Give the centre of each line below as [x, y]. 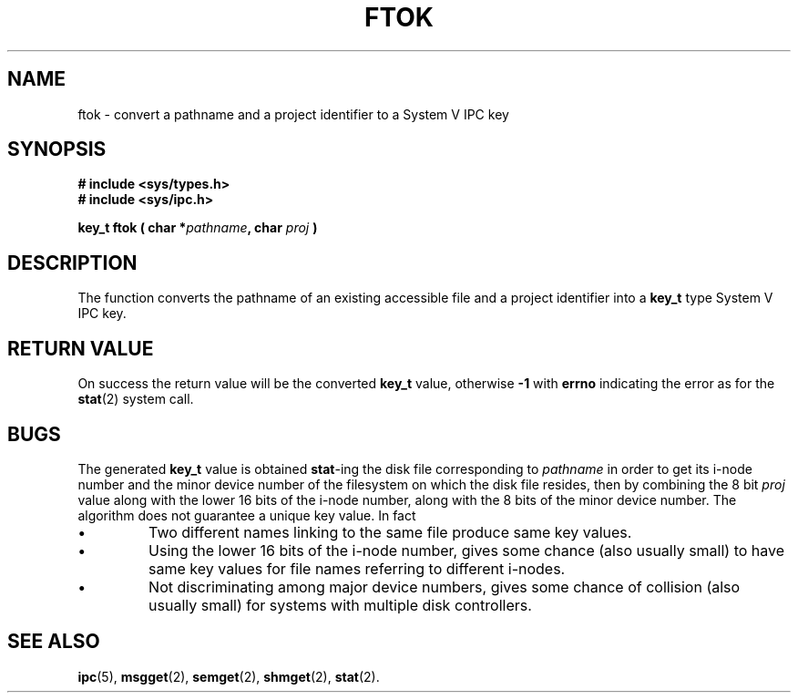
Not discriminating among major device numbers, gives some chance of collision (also [445, 587]
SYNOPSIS [57, 149]
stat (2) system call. [136, 399]
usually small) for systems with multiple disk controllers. [340, 605]
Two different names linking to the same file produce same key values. [390, 532]
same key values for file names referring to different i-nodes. [357, 568]
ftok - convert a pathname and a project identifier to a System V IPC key [293, 114]
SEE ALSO [54, 642]
